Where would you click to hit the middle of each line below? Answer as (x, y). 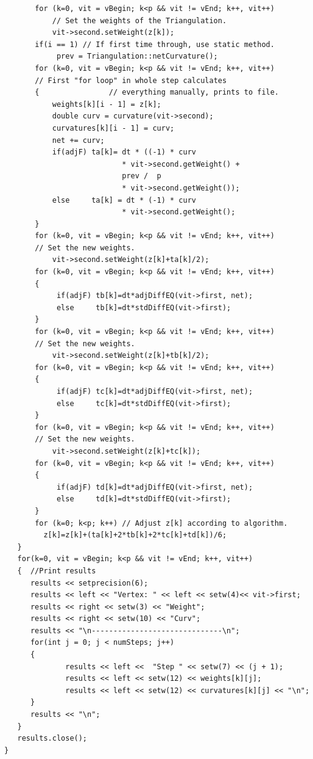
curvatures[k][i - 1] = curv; (113, 128)
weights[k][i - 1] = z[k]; (107, 104)
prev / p (142, 176)
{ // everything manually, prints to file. (157, 93)
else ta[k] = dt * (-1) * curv (124, 200)
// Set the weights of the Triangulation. (139, 20)
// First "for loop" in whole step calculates (131, 80)
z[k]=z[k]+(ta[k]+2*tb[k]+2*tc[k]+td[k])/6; (135, 535)
